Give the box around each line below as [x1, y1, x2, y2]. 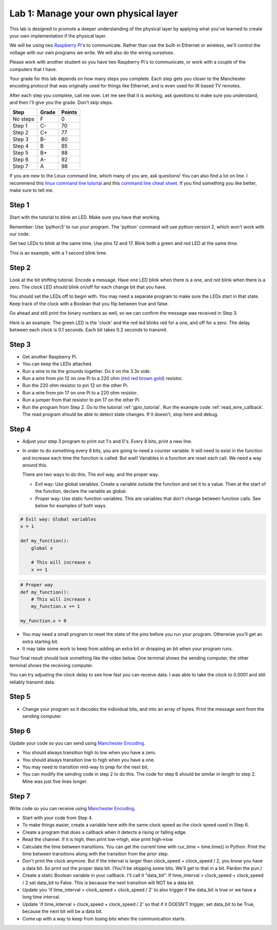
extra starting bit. [22, 638, 59, 645]
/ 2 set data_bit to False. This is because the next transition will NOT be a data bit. [22, 880, 195, 886]
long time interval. [22, 894, 61, 900]
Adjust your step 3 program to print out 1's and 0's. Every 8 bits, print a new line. [22, 438, 192, 444]
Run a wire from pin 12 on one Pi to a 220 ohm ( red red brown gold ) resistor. [22, 375, 183, 382]
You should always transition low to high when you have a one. [22, 757, 155, 763]
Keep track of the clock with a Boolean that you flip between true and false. [9, 300, 169, 307]
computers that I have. [9, 66, 57, 72]
